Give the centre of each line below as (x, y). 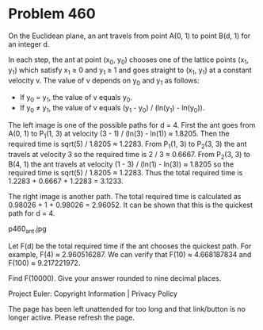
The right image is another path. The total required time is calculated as (125, 197)
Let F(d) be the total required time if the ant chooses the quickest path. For (130, 246)
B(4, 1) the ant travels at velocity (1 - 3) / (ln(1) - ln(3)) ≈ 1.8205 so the (121, 164)
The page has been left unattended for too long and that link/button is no (127, 309)
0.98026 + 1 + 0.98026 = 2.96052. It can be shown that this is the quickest (131, 205)
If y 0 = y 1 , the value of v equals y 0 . (76, 98)
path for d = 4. (32, 213)
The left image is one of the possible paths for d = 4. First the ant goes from (132, 125)
